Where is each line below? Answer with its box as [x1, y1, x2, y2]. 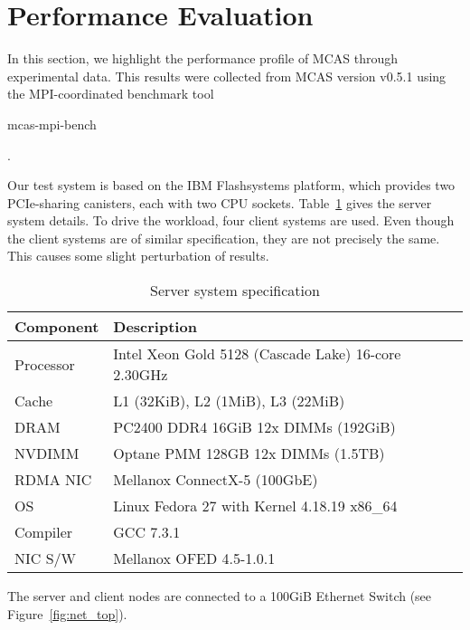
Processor [14, 353, 75, 375]
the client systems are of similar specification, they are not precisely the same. [7, 228, 440, 247]
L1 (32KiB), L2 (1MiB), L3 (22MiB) [113, 390, 345, 412]
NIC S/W [14, 548, 77, 569]
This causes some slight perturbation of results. [7, 246, 269, 265]
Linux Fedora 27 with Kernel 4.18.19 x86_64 [113, 495, 398, 517]
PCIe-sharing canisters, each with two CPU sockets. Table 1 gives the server [7, 193, 432, 212]
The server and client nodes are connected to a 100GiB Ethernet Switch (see [7, 587, 432, 606]
